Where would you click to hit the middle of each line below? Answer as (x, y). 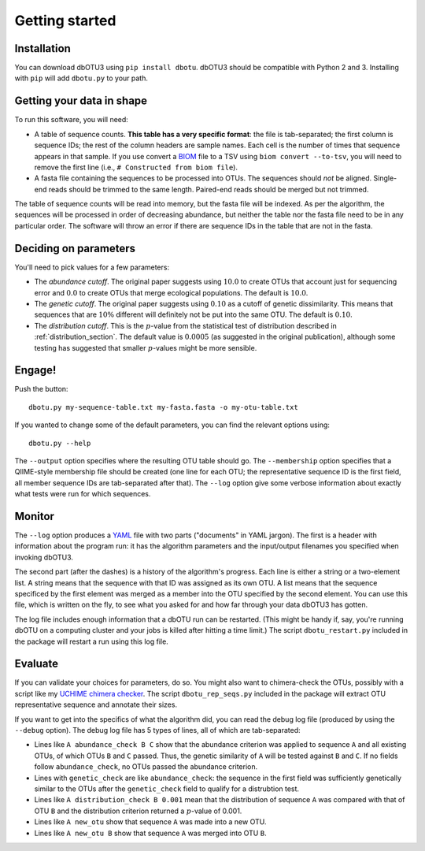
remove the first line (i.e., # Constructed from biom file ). (136, 167)
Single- (385, 178)
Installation (42, 48)
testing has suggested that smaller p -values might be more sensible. (146, 347)
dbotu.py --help (60, 443)
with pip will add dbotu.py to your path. (81, 78)
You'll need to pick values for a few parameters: (92, 267)
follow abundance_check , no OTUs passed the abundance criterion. (146, 767)
